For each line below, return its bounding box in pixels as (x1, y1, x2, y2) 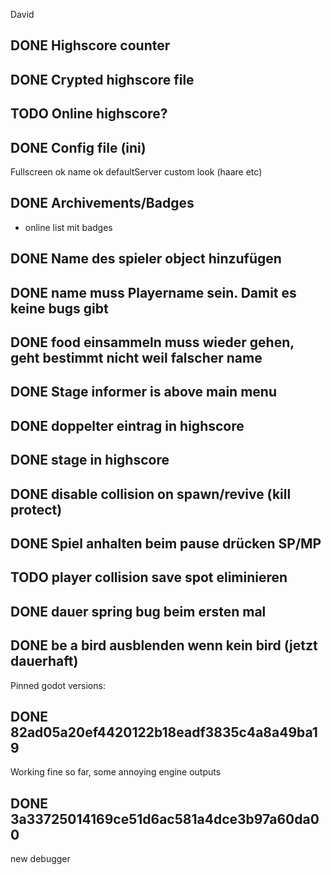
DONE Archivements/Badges (10, 195, 195, 212)
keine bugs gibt (10, 300, 109, 317)
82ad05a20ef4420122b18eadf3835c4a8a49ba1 (10, 724, 318, 741)
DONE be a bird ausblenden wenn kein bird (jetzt (10, 637, 318, 654)
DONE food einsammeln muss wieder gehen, (10, 334, 295, 351)
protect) (10, 501, 63, 518)
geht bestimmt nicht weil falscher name (10, 349, 263, 366)
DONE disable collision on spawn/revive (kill (10, 485, 292, 503)
